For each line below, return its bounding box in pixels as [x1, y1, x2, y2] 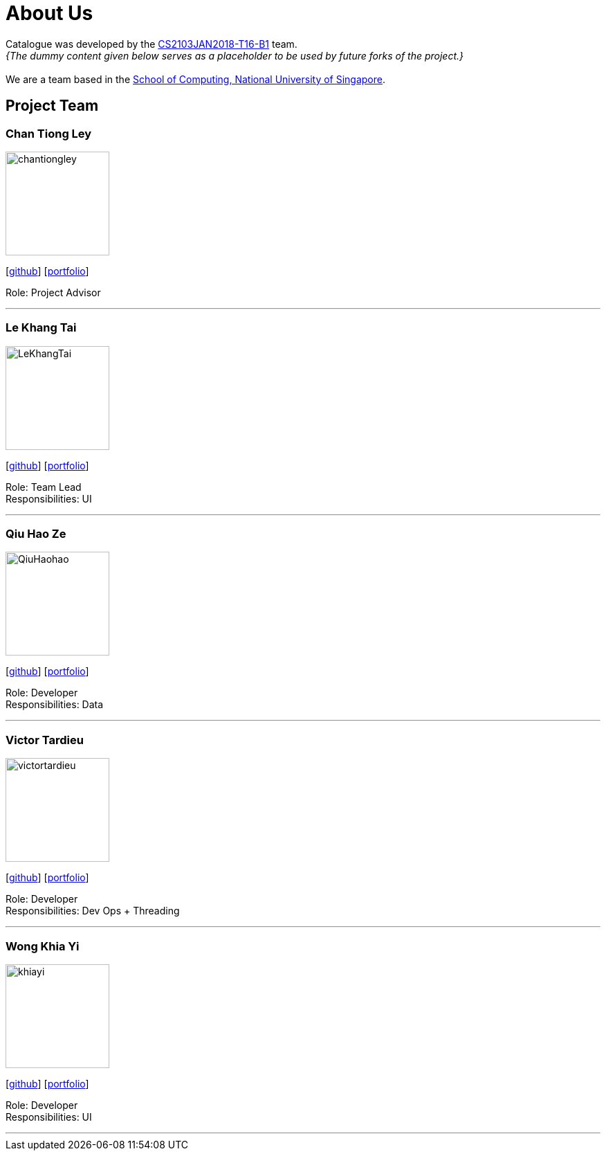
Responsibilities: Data [6, 698, 104, 711]
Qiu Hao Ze [6, 527, 66, 541]
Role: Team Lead [6, 480, 82, 493]
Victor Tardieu [6, 732, 84, 747]
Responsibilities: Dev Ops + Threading [6, 905, 180, 917]
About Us [6, 1, 93, 25]
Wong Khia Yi [6, 939, 80, 953]
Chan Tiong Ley [6, 126, 92, 141]
